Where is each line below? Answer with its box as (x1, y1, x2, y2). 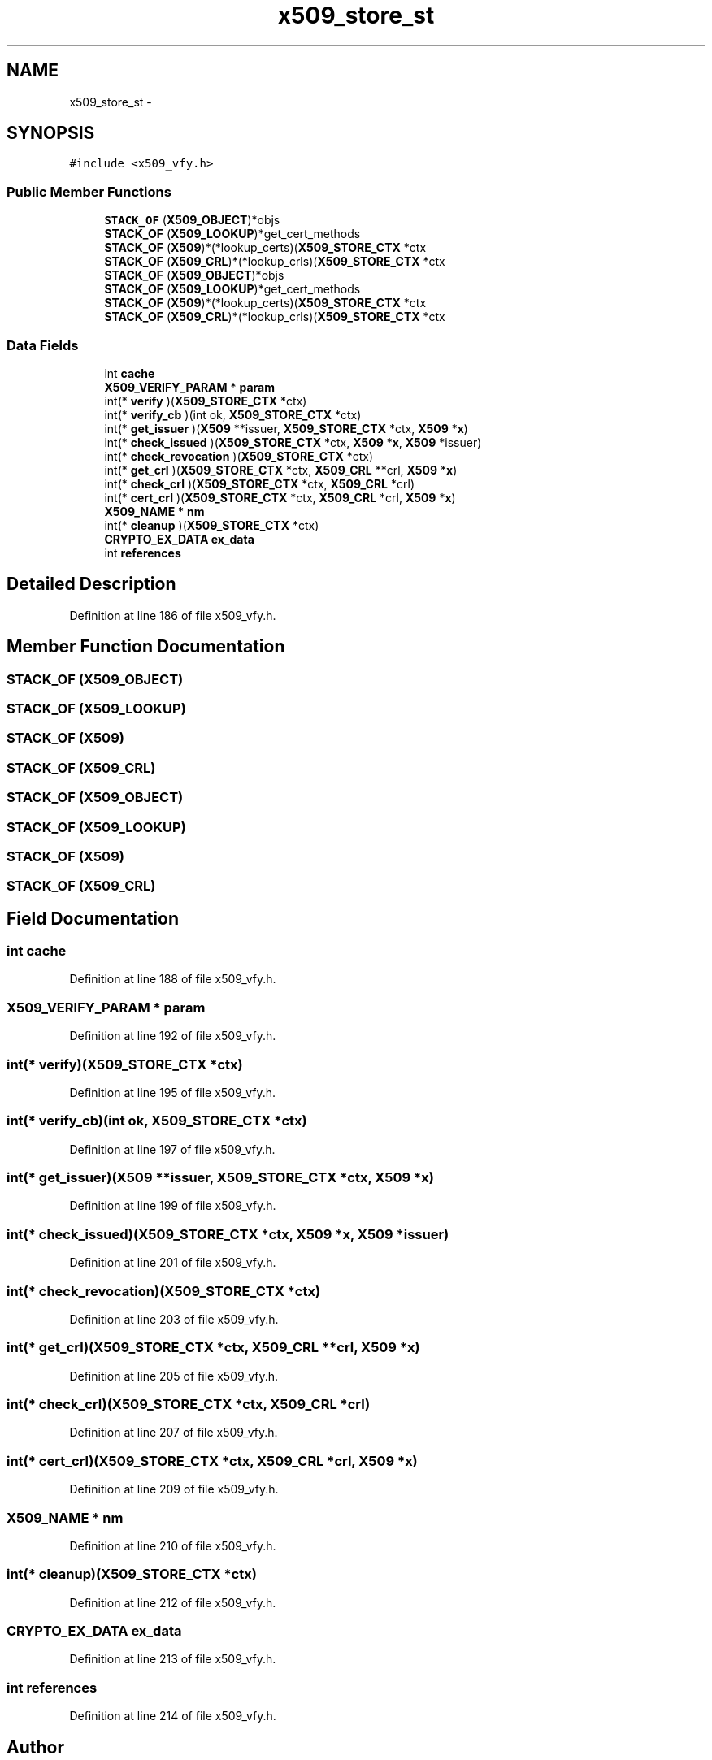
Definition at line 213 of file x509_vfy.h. (69, 1652, 276, 1667)
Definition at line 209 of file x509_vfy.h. (69, 1482, 279, 1497)
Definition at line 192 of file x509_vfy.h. (69, 1029, 276, 1043)
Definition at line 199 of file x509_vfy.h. (69, 1199, 276, 1213)
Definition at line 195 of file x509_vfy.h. (69, 1085, 276, 1099)
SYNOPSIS (7, 123, 95, 144)
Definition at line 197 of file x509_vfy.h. (69, 1142, 276, 1156)
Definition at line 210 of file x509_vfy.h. (69, 1538, 276, 1553)
